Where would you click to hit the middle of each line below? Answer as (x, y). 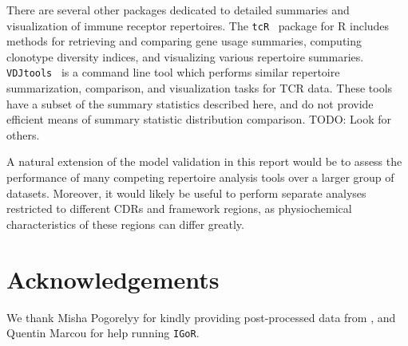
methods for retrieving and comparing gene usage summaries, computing (184, 41)
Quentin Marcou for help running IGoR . (103, 333)
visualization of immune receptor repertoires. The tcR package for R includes (198, 25)
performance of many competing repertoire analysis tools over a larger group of (200, 177)
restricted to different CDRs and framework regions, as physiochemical (179, 208)
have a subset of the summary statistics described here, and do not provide (190, 103)
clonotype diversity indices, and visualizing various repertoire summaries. (185, 56)
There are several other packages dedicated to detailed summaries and (178, 10)
